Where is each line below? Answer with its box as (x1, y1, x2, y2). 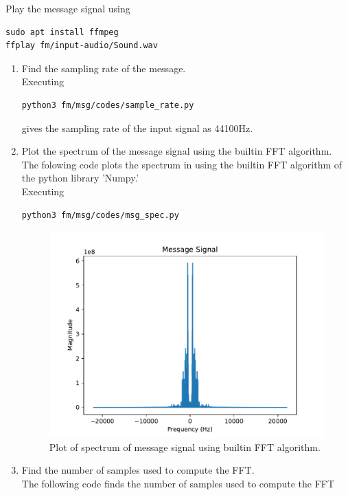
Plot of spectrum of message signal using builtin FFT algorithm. (49, 439, 321, 454)
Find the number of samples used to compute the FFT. (21, 463, 255, 477)
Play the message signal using (5, 1, 130, 15)
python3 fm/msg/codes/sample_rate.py (21, 100, 194, 110)
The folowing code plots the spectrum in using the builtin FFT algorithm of (21, 157, 343, 171)
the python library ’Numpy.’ (21, 170, 139, 185)
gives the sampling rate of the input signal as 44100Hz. (21, 120, 253, 135)
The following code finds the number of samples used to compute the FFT (21, 476, 335, 491)
